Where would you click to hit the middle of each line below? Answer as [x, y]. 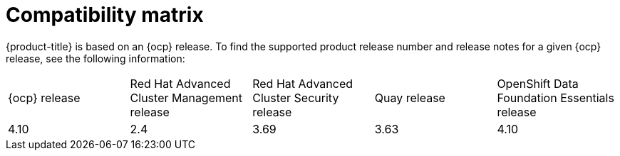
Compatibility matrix [105, 15]
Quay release [410, 97]
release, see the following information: [95, 58]
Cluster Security [296, 97]
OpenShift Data [538, 83]
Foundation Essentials [556, 97]
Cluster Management [186, 97]
